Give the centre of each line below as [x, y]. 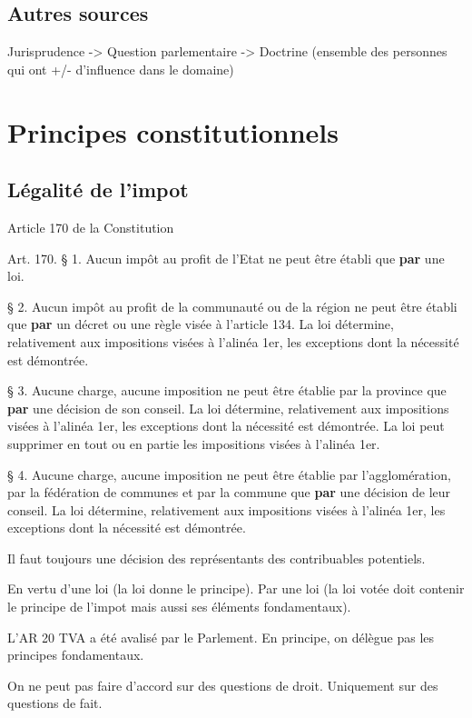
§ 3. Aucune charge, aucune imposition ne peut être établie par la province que [227, 390]
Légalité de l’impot [98, 189]
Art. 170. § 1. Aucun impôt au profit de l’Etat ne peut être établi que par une [226, 258]
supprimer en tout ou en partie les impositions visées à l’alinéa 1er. [194, 443]
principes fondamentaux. [76, 655]
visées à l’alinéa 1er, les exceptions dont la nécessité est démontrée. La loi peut [226, 426]
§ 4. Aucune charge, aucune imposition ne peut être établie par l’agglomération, [229, 474]
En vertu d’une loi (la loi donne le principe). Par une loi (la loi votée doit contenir [236, 588]
